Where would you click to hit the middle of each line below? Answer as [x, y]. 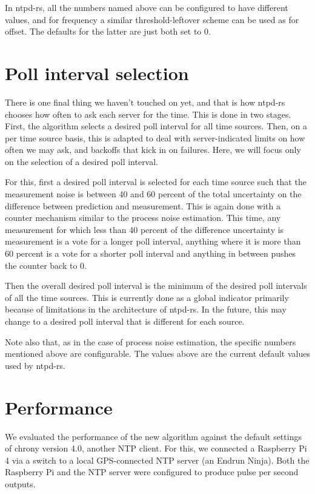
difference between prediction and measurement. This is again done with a [143, 205]
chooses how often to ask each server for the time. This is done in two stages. [148, 114]
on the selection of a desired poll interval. [82, 161]
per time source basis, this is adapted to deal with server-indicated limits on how [155, 137]
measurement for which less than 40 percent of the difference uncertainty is [144, 229]
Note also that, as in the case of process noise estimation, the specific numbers [151, 341]
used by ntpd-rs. [35, 365]
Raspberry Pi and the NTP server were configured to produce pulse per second [152, 472]
